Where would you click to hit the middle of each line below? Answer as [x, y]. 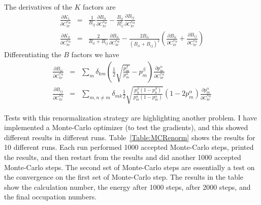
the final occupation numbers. [51, 197]
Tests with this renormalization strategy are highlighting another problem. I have [130, 117]
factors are [99, 7]
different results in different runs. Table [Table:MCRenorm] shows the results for [130, 137]
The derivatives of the [38, 7]
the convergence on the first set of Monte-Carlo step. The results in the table [124, 177]
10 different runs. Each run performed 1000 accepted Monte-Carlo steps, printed [129, 147]
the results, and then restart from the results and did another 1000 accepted [123, 157]
